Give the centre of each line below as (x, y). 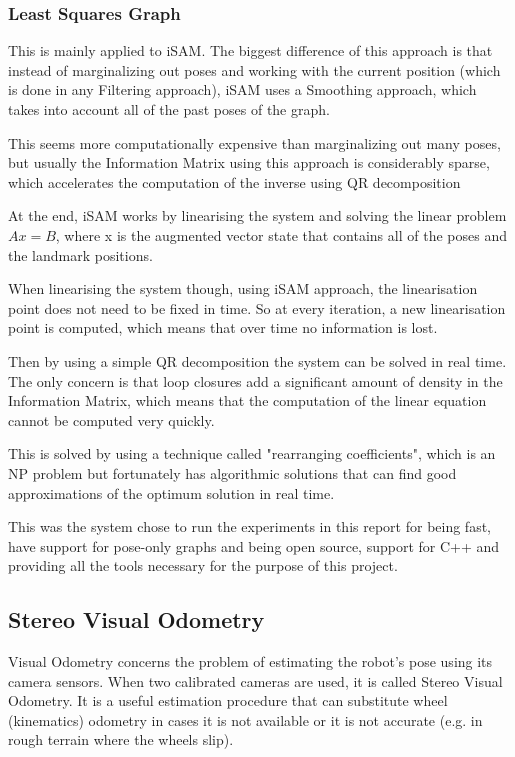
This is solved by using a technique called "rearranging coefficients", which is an (252, 453)
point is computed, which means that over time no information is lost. (223, 327)
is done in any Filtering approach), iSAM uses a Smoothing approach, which (242, 89)
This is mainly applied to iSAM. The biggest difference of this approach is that (250, 50)
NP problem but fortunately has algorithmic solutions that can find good (232, 472)
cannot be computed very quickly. (111, 419)
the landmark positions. (80, 254)
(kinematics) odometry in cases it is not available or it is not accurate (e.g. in (245, 719)
